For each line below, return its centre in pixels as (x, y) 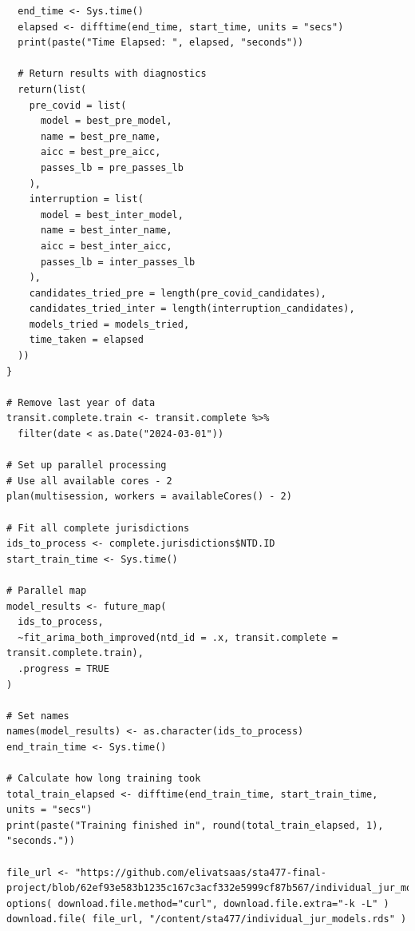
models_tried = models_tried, (109, 324)
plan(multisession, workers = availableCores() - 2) (149, 497)
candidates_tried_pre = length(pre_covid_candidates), (178, 293)
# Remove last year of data (81, 402)
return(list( (52, 89)
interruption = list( (86, 199)
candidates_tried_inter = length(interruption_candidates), (192, 309)
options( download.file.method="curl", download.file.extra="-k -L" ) (198, 903)
